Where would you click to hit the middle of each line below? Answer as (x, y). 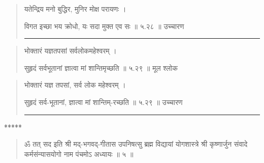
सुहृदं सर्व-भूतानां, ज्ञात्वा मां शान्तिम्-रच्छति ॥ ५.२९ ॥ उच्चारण (103, 102)
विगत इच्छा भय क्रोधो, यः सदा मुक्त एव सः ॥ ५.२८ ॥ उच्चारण (104, 26)
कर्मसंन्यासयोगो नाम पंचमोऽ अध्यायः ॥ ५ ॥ (79, 154)
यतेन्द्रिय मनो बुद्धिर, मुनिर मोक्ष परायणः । (75, 9)
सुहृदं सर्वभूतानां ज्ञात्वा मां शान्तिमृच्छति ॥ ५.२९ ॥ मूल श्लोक (101, 67)
